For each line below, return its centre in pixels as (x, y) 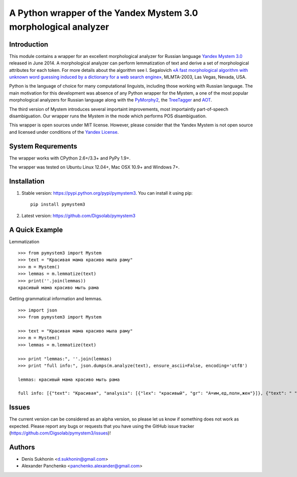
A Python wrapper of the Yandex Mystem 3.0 (103, 13)
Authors (22, 447)
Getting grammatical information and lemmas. (56, 299)
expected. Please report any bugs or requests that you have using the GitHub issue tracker (102, 426)
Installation (27, 181)
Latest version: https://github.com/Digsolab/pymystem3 (78, 215)
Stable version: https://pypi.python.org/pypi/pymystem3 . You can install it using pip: (107, 193)
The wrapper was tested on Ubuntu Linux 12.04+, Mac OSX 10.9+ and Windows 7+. (94, 167)
